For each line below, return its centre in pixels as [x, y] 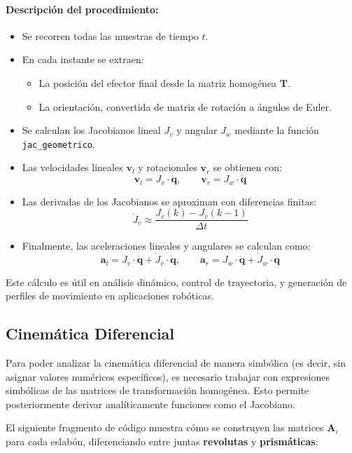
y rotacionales [168, 167]
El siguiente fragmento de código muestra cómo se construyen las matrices [165, 427]
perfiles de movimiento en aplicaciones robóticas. [110, 296]
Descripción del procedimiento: [82, 9]
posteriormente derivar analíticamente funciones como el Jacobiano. [150, 404]
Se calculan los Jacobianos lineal [91, 130]
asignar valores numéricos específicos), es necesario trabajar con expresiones [168, 376]
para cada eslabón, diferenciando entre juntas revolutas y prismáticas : [162, 441]
